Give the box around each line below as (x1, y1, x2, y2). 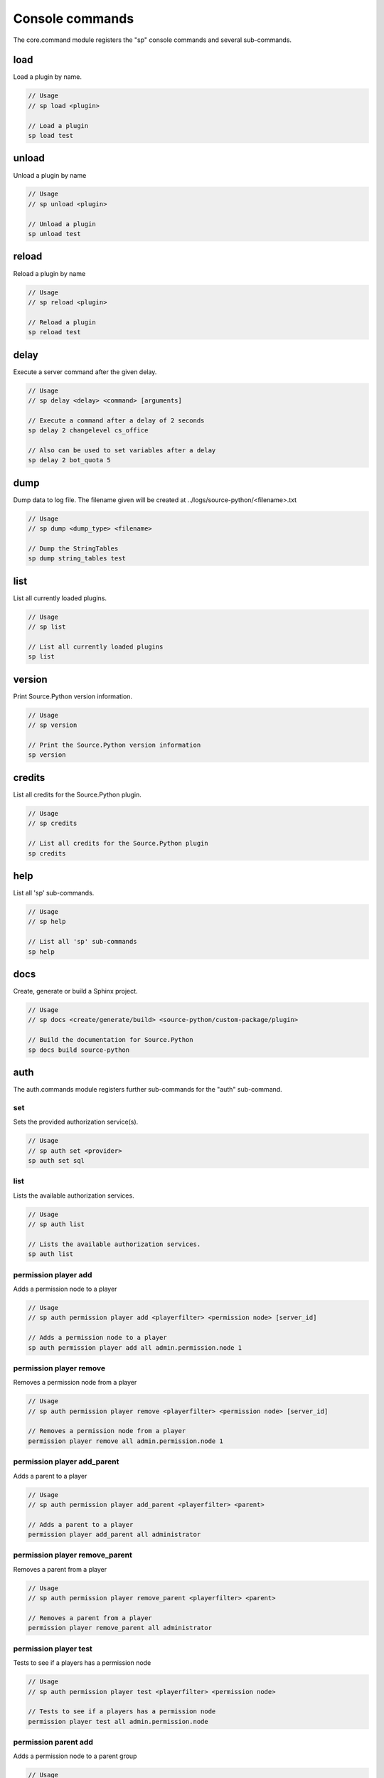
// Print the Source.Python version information (28, 741, 201, 750)
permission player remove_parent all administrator (28, 1624, 213, 1632)
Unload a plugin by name (13, 171, 87, 179)
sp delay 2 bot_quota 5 (28, 456, 112, 464)
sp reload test (28, 328, 81, 336)
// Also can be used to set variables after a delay (28, 446, 216, 454)
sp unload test (28, 230, 81, 238)
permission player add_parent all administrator (28, 1531, 201, 1539)
